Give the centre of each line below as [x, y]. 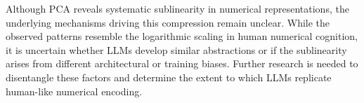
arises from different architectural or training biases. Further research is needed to [182, 63]
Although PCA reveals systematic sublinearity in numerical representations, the [177, 8]
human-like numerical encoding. [74, 91]
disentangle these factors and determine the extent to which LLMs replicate [169, 77]
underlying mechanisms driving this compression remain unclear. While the [168, 22]
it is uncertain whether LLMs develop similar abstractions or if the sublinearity [176, 49]
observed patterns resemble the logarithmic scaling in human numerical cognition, [182, 36]
